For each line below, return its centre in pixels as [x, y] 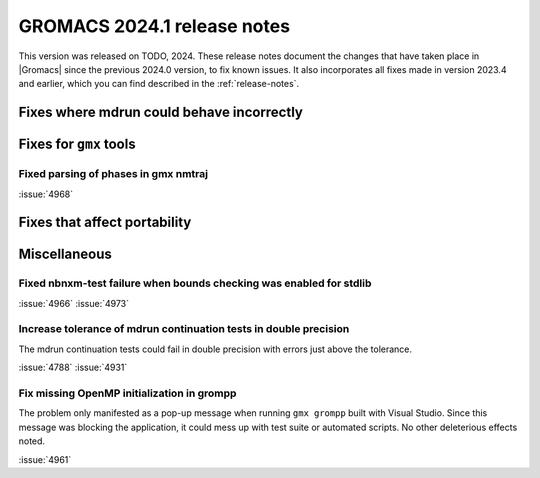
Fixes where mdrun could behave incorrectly [161, 112]
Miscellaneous [65, 254]
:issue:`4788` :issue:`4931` [73, 367]
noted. [31, 441]
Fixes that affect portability [105, 222]
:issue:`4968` [46, 194]
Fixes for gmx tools [77, 144]
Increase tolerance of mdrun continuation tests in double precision [184, 329]
